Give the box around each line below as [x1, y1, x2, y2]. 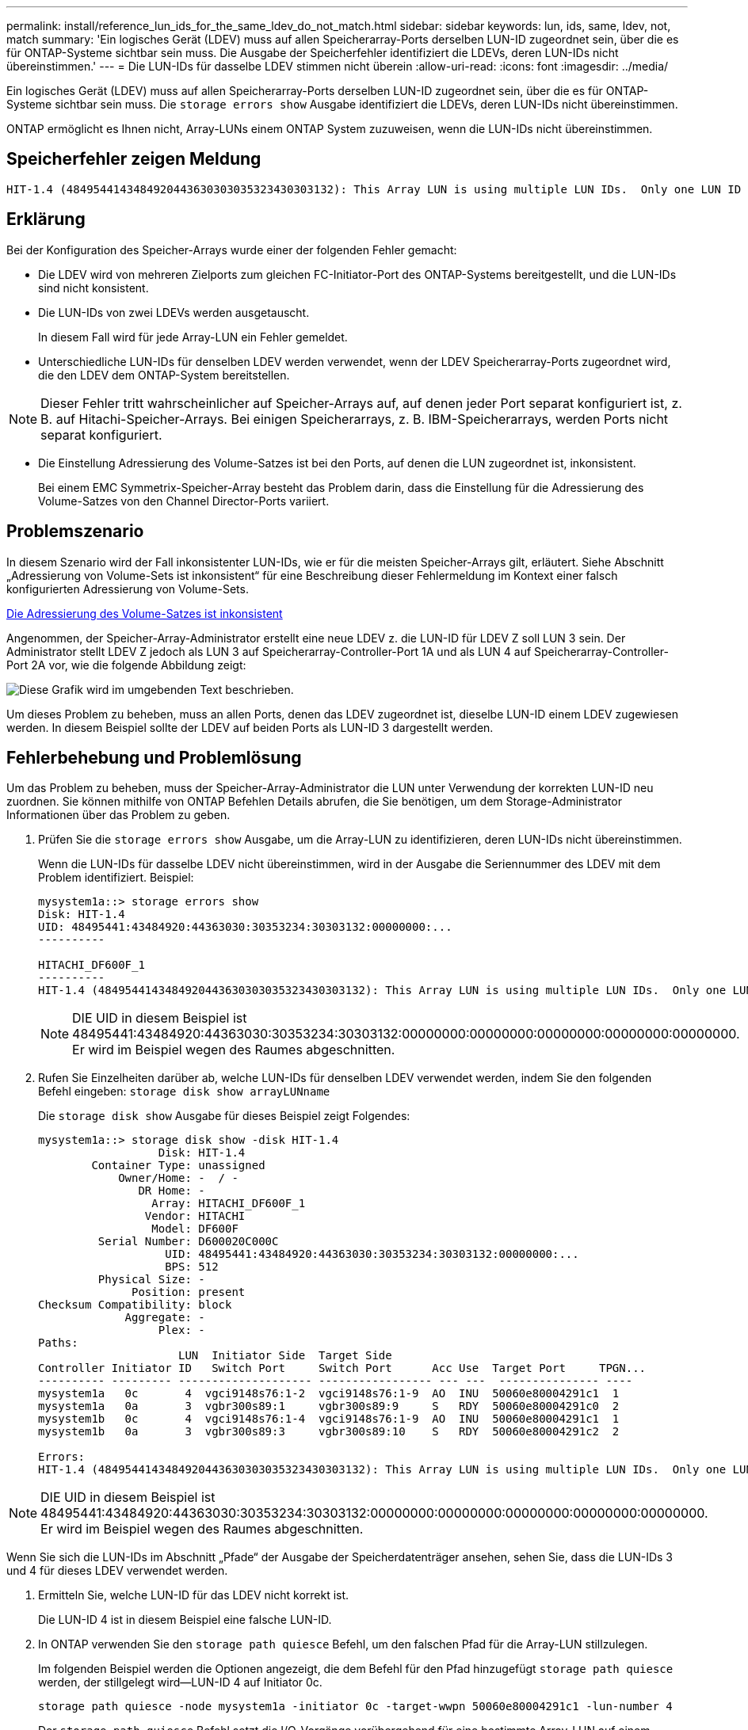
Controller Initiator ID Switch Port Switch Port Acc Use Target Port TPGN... [38, 1362, 647, 1375]
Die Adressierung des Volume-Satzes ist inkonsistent [6, 606, 283, 620]
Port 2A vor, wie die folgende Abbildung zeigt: [6, 657, 246, 672]
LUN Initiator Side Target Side [178, 1349, 392, 1362]
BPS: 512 [165, 1260, 219, 1274]
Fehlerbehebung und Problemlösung [6, 747, 302, 768]
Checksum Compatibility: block [38, 1298, 232, 1312]
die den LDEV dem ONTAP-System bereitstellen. [38, 368, 290, 382]
